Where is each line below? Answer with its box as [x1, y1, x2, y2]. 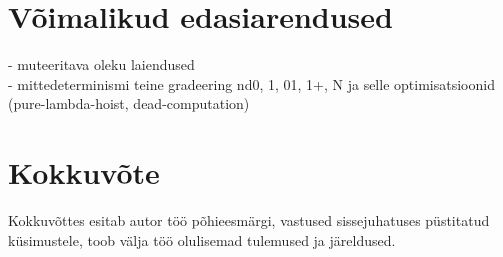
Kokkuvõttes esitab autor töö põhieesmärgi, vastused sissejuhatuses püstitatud [8, 210, 490, 231]
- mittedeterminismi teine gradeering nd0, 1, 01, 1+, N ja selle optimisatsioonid [8, 73, 495, 94]
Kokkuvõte [8, 152, 160, 193]
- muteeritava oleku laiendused [8, 54, 195, 75]
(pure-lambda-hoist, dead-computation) [8, 93, 250, 114]
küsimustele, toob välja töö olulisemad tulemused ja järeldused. [8, 229, 396, 250]
